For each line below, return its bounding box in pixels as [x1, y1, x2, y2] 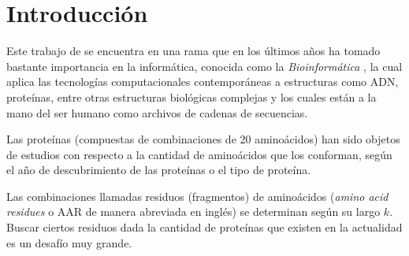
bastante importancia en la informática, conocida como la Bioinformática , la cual [6, 58, 403, 74]
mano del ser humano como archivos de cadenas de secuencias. [6, 104, 308, 121]
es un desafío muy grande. [6, 234, 132, 250]
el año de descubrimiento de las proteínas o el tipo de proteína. [6, 161, 311, 178]
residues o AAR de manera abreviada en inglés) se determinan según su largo [6, 203, 381, 220]
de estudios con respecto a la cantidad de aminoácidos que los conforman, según [6, 146, 392, 162]
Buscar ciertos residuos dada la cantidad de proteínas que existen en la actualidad [6, 219, 403, 236]
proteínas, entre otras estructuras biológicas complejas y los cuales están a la [6, 88, 377, 105]
